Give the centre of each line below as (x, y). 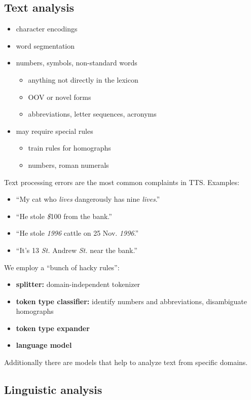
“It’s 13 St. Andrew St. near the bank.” (77, 250)
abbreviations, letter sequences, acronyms (92, 114)
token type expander (53, 328)
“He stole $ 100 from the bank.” (64, 216)
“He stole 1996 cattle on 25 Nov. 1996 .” (77, 233)
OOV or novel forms (60, 97)
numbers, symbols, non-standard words (77, 63)
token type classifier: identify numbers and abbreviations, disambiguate (132, 301)
